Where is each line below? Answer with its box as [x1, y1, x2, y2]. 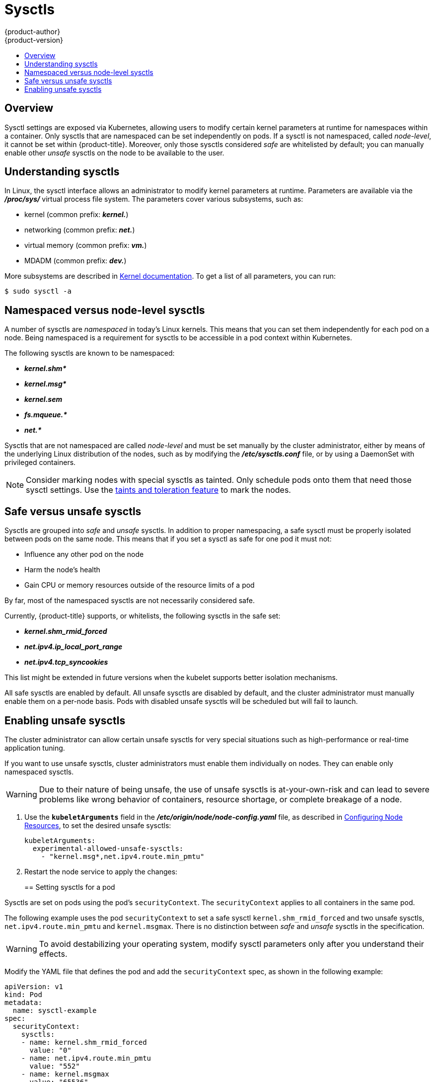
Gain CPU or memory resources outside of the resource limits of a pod [24, 581, 255, 590]
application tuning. [4, 743, 65, 752]
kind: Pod [4, 990, 42, 999]
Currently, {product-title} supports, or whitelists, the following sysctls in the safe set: [4, 612, 281, 620]
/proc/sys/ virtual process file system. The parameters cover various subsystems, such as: [4, 195, 303, 204]
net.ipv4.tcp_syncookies [24, 658, 108, 667]
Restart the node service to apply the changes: [24, 867, 178, 876]
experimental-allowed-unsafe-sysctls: [32, 844, 184, 852]
